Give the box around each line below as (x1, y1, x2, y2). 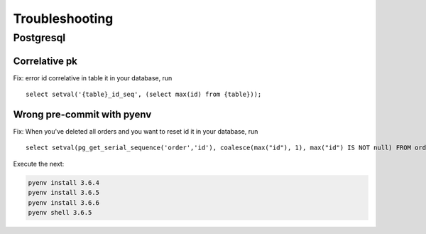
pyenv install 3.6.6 (28, 198, 99, 206)
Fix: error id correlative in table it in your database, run (13, 73, 173, 82)
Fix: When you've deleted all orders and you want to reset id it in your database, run (13, 127, 258, 136)
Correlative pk (13, 55, 78, 67)
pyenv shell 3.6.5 (28, 208, 92, 216)
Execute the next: (13, 159, 65, 168)
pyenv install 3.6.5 (28, 188, 99, 197)
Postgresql (13, 31, 66, 44)
